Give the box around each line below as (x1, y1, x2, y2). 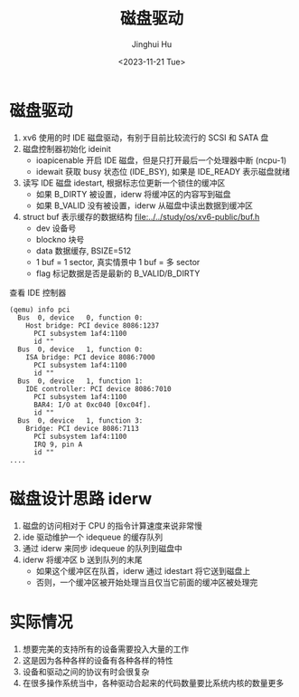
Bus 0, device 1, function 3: (17, 415, 144, 425)
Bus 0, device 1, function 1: (17, 377, 144, 386)
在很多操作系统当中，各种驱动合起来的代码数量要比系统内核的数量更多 (22, 677, 285, 688)
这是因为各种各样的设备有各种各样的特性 (22, 654, 173, 665)
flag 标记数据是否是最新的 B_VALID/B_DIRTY (35, 268, 201, 279)
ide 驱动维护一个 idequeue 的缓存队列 (22, 531, 164, 542)
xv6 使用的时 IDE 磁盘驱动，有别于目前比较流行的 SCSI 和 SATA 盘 (22, 132, 269, 143)
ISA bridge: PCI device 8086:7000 (25, 352, 155, 362)
